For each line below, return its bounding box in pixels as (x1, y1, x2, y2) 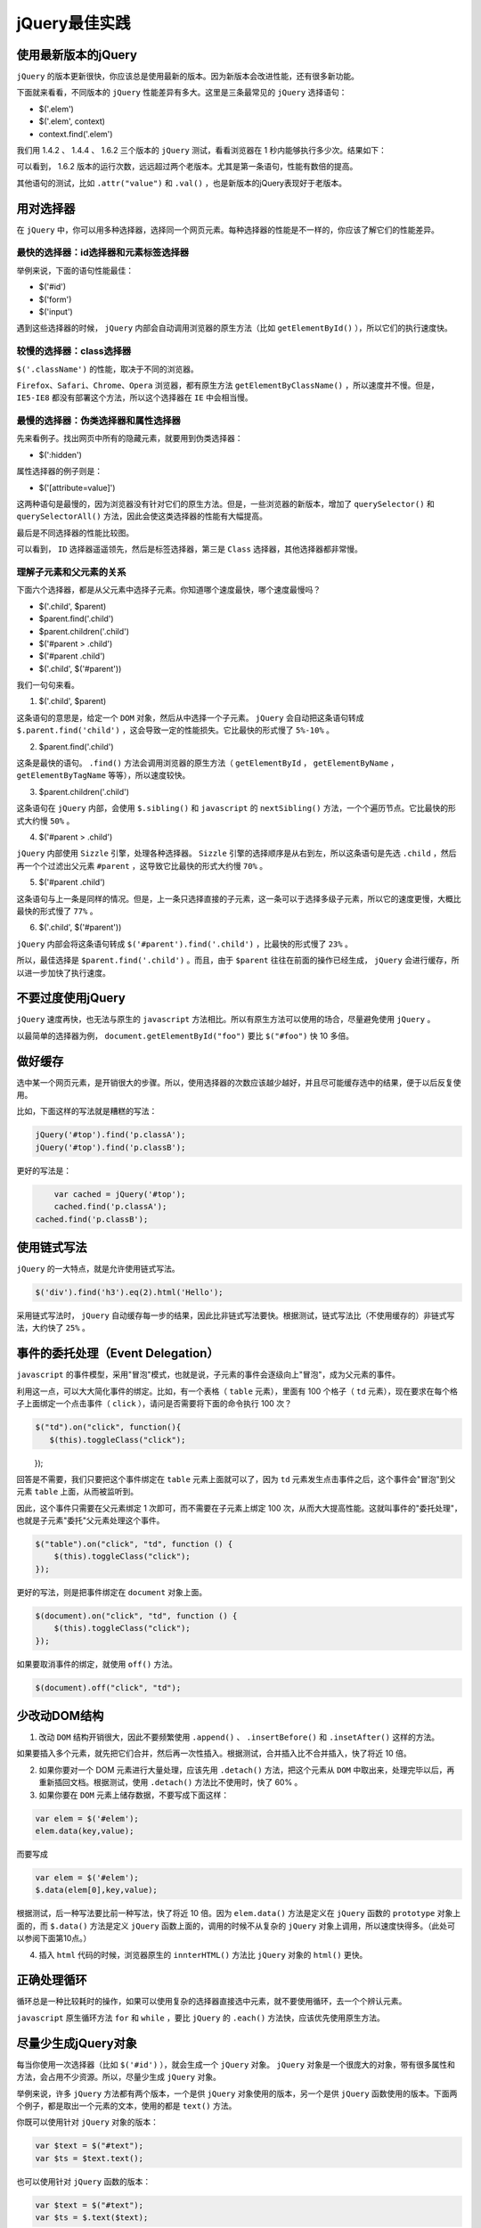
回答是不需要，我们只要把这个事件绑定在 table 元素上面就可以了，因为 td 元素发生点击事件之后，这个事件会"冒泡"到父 (16, 1473, 456, 1484)
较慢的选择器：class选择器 (16, 345, 132, 357)
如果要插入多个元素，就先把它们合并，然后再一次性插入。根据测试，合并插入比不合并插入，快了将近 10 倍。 (16, 1748, 412, 1759)
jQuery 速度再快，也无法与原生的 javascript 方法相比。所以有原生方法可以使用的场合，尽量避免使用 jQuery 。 (16, 1014, 436, 1025)
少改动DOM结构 (16, 1708, 104, 1724)
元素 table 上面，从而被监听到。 (16, 1487, 139, 1497)
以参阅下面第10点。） (16, 1933, 92, 1944)
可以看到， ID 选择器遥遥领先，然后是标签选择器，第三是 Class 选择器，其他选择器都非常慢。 (16, 544, 363, 554)
